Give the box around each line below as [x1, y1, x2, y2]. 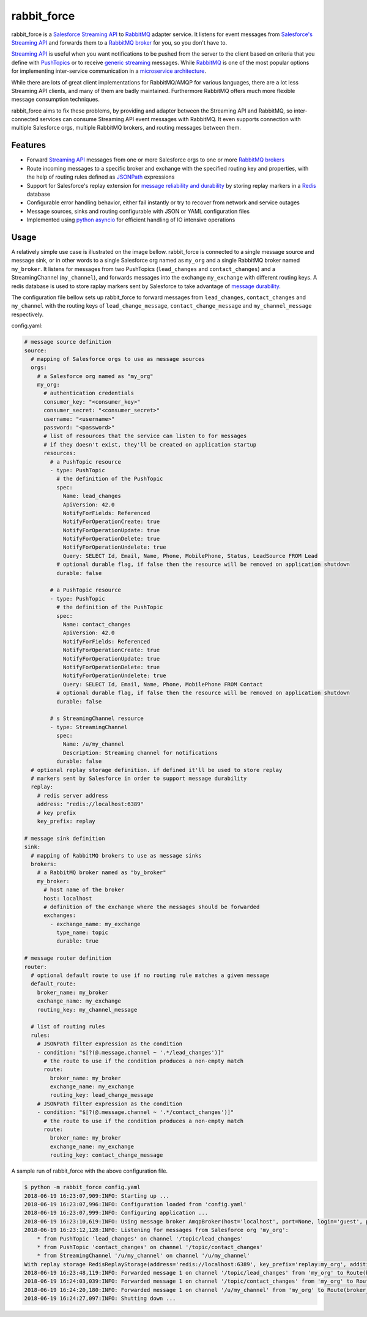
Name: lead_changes [62, 492, 122, 500]
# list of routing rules [31, 1023, 105, 1030]
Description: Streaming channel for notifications [62, 749, 218, 756]
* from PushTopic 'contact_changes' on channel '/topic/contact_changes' [37, 1244, 263, 1250]
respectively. [11, 311, 44, 318]
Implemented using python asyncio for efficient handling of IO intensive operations [26, 216, 235, 223]
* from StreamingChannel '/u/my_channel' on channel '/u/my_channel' [37, 1252, 250, 1259]
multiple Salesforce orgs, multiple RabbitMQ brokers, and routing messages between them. [11, 124, 242, 132]
